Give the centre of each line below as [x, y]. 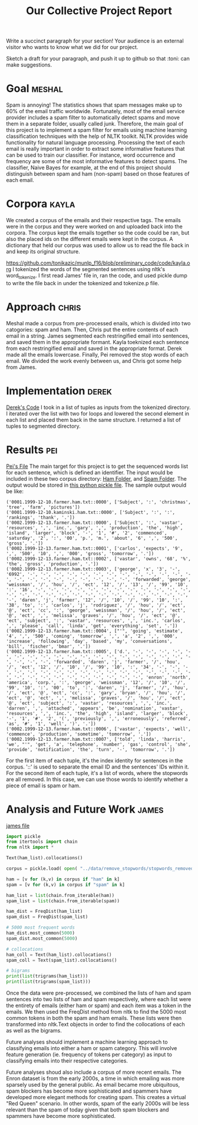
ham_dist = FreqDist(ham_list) [44, 912]
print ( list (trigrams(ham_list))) [47, 976]
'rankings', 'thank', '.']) [41, 517]
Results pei [32, 450]
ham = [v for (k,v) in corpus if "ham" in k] [63, 879]
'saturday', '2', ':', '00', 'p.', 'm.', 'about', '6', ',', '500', [92, 538]
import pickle [24, 836]
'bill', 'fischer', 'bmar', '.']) [49, 646]
